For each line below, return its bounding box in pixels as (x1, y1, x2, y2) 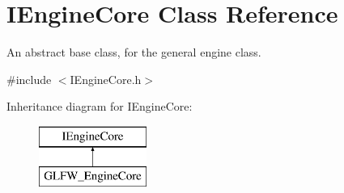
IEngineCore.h (70, 70, 142, 87)
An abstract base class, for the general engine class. (6, 44, 261, 61)
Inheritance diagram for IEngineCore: (6, 98, 193, 115)
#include (6, 70, 52, 87)
